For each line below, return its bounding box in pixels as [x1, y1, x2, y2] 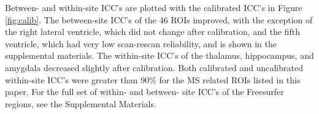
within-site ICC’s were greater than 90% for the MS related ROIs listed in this [5, 73, 301, 86]
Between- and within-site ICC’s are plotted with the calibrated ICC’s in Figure [5, 1, 302, 13]
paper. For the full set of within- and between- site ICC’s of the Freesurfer [5, 85, 284, 98]
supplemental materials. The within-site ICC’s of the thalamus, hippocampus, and [5, 49, 314, 62]
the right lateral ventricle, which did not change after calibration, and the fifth [5, 25, 300, 38]
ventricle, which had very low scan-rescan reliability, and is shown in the [5, 37, 277, 50]
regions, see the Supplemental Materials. [5, 97, 156, 110]
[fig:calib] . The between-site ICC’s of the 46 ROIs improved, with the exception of [5, 13, 313, 26]
